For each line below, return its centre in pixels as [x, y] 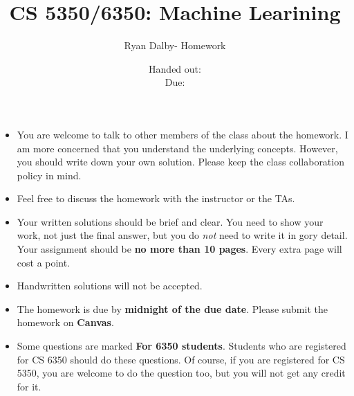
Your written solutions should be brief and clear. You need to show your [170, 221]
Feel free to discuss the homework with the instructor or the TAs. [156, 198]
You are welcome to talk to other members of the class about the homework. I [183, 134]
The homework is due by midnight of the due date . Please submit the [172, 308]
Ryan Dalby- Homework [175, 45]
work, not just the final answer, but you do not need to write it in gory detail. [182, 235]
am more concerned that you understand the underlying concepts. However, [177, 148]
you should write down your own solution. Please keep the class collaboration [180, 162]
